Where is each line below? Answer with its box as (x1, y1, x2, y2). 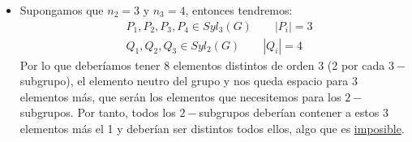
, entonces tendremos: (185, 2, 293, 18)
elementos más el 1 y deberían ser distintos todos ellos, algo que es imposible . (19, 120, 405, 137)
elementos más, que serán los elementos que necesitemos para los (19, 88, 341, 105)
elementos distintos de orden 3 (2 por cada (173, 56, 385, 73)
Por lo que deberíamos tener (19, 56, 161, 73)
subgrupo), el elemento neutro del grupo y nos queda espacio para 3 (19, 72, 358, 89)
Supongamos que (19, 2, 104, 18)
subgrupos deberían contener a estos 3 (199, 104, 388, 121)
